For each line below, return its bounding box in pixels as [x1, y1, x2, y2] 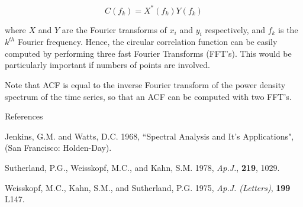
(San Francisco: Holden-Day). [5, 141, 112, 154]
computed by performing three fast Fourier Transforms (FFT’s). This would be [5, 47, 292, 59]
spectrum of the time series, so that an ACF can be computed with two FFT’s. [5, 90, 292, 102]
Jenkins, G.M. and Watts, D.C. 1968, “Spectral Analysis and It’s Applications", [5, 130, 294, 142]
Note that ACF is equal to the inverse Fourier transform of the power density [5, 79, 286, 91]
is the [278, 23, 298, 35]
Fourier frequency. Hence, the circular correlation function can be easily [17, 35, 278, 48]
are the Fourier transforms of [62, 23, 167, 35]
